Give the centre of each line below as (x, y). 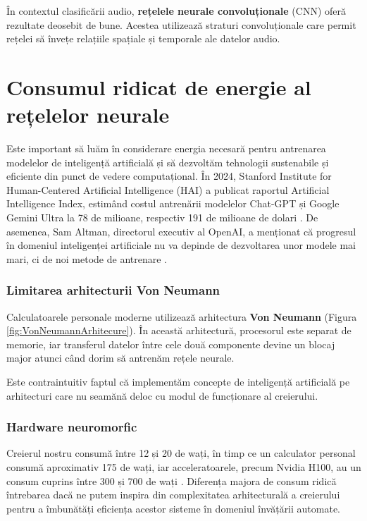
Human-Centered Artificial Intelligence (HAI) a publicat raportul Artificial (168, 189)
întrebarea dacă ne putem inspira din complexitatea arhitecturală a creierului (173, 495)
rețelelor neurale (88, 115)
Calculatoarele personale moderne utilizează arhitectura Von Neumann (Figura (182, 316)
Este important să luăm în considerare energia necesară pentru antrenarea (166, 148)
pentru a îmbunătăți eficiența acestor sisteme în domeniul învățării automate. (174, 508)
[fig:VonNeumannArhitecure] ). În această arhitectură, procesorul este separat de (179, 330)
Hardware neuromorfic (72, 427)
